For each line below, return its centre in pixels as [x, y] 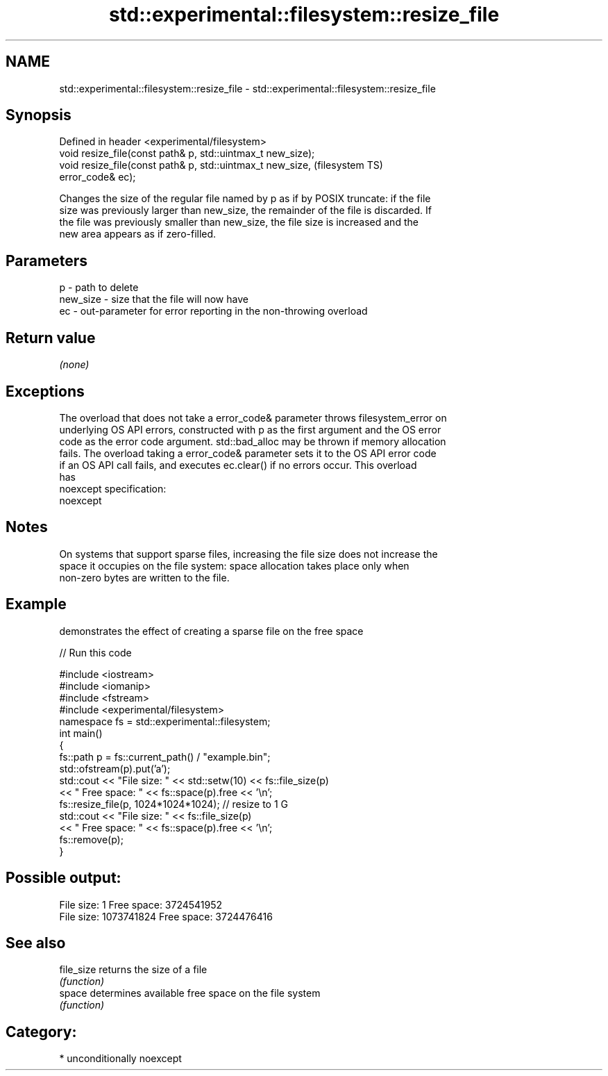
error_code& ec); [98, 177]
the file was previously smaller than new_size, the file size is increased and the [239, 222]
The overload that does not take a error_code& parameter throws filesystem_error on [253, 417]
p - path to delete [99, 288]
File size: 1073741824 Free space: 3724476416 [166, 916]
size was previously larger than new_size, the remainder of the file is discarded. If [245, 210]
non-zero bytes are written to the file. [144, 577]
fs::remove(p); [91, 839]
